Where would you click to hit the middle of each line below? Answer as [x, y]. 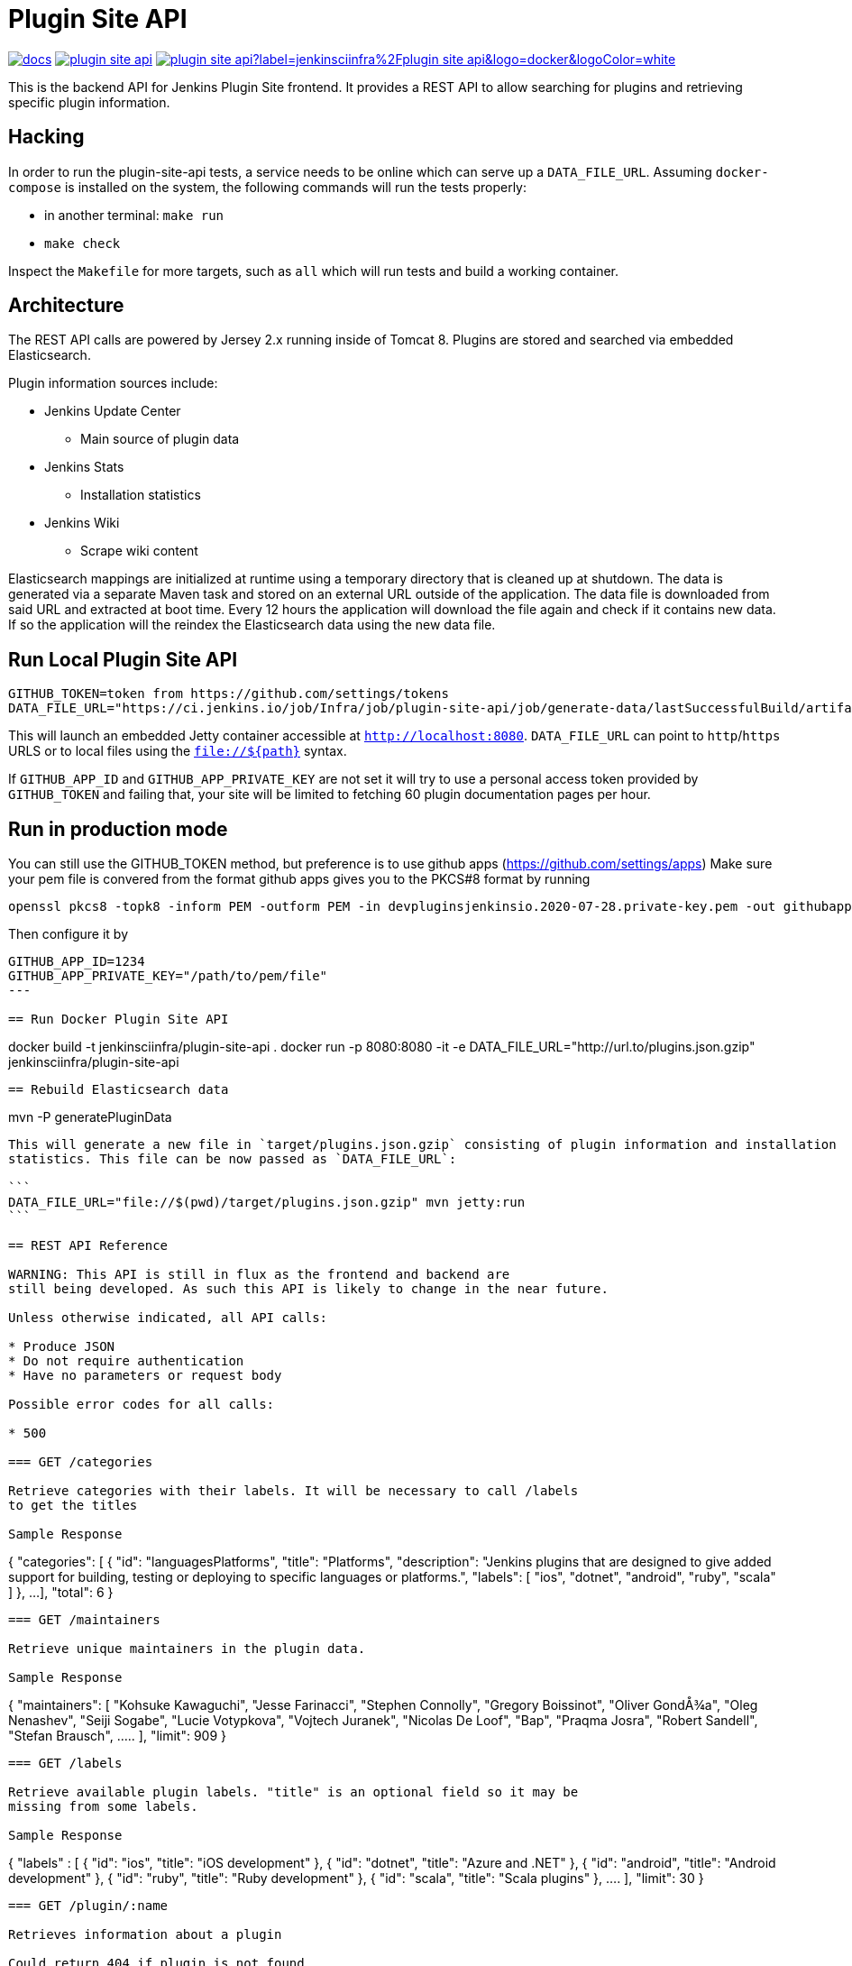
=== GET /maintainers [84, 1620]
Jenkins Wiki [82, 523]
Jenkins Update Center [113, 411]
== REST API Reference [88, 1246]
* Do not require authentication [126, 1361]
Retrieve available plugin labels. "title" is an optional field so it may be [293, 1792]
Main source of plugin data [160, 439]
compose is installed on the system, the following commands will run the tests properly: [268, 187]
